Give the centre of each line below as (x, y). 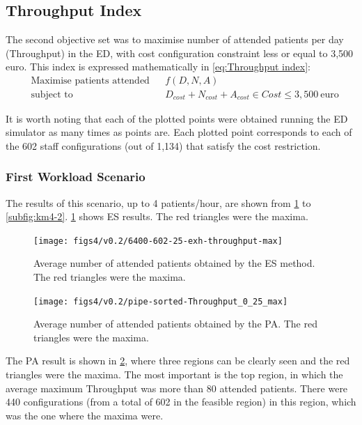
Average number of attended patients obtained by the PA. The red (175, 324)
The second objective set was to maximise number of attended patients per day (175, 39)
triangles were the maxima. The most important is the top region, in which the (174, 374)
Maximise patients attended (90, 81)
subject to (52, 95)
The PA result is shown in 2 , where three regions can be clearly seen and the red (178, 361)
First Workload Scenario (76, 177)
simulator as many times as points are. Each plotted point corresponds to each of (179, 132)
